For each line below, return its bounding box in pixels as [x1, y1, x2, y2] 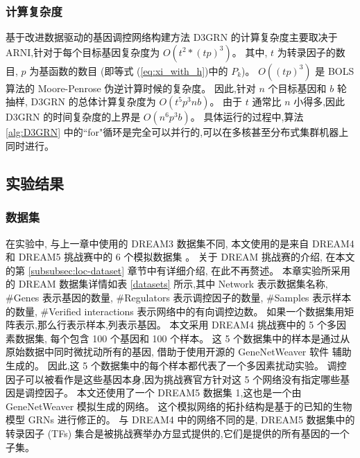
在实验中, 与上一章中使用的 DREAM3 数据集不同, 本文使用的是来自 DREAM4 [6, 236, 354, 250]
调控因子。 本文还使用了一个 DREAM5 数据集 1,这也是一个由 [24, 385, 302, 400]
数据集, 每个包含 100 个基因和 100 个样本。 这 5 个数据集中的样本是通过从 [15, 331, 350, 345]
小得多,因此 [293, 94, 345, 109]
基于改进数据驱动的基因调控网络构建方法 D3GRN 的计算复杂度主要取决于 [6, 30, 338, 44]
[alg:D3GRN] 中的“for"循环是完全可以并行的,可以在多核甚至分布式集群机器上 [6, 125, 349, 139]
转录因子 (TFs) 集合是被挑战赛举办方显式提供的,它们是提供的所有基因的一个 [6, 425, 350, 440]
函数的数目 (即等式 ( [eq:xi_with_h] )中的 [49, 63, 228, 78]
